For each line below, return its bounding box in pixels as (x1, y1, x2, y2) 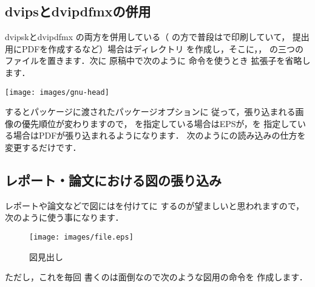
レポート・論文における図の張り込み (5, 171, 222, 189)
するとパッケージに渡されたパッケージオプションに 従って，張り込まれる (5, 105, 296, 118)
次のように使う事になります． (5, 211, 124, 224)
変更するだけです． (5, 141, 81, 154)
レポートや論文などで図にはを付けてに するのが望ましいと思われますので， (5, 199, 305, 212)
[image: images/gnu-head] (5, 88, 109, 97)
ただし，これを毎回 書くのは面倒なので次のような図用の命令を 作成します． (5, 271, 308, 283)
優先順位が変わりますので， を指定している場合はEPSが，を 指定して (21, 117, 297, 130)
